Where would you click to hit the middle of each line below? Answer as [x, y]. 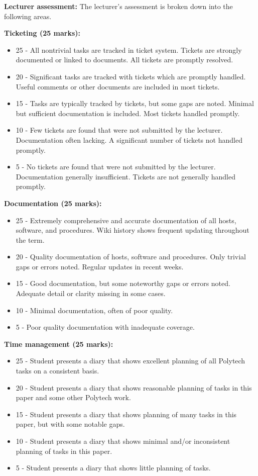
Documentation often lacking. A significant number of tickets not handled [129, 139]
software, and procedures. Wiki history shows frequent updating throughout [133, 230]
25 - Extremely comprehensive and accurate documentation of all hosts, [126, 220]
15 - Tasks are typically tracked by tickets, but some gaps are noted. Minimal [135, 103]
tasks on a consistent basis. [57, 371]
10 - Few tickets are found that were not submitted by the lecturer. [119, 130]
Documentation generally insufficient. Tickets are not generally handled [125, 176]
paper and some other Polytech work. [73, 397]
